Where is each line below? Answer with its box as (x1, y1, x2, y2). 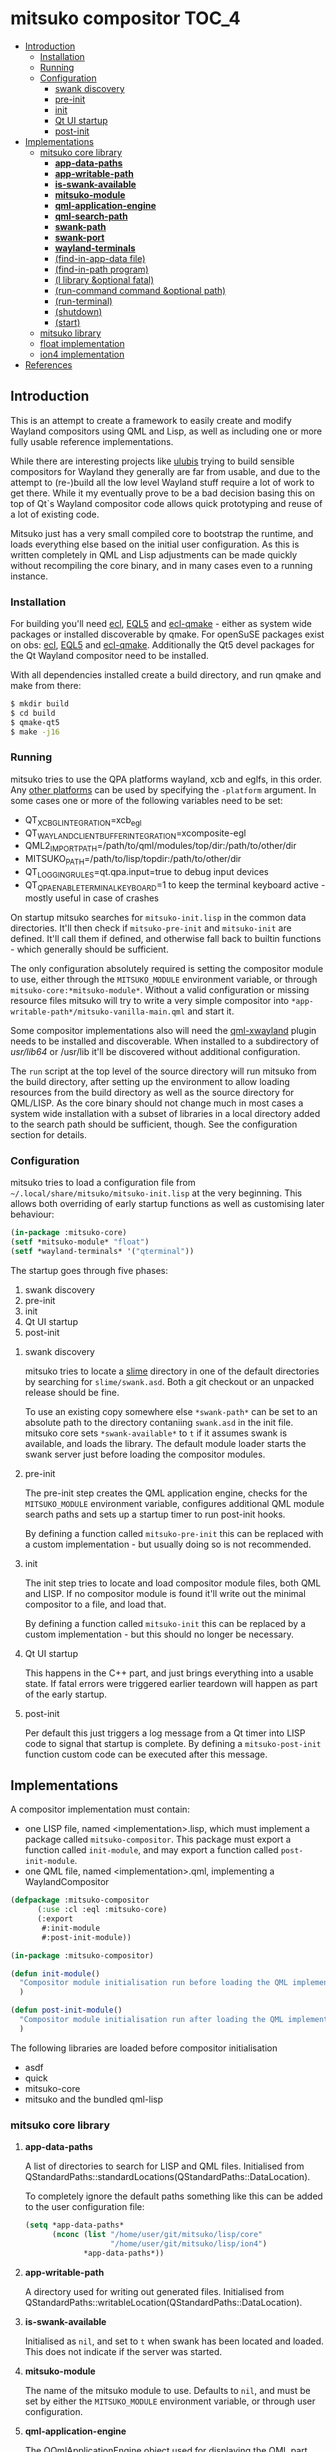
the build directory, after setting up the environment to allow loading (10, 1075, 290, 1087)
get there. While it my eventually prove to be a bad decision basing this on (10, 487, 316, 499)
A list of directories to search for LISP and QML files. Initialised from (24, 2160, 305, 2172)
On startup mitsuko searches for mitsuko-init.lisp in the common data (10, 911, 307, 923)
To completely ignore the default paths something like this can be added (24, 2190, 323, 2202)
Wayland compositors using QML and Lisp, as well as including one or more (10, 425, 323, 437)
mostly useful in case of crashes (24, 892, 160, 904)
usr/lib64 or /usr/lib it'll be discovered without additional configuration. (10, 1045, 301, 1057)
